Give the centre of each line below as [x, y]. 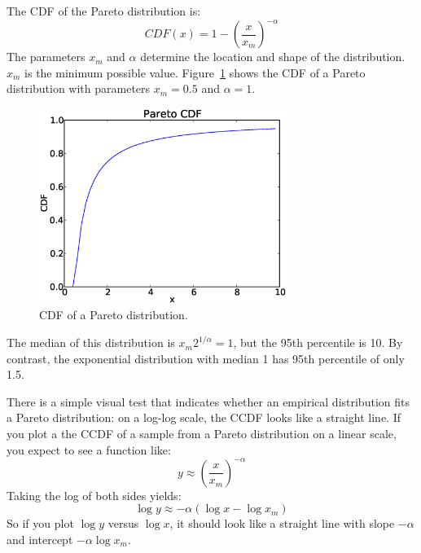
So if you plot [40, 523]
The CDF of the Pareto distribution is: [104, 11]
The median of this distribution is [91, 342]
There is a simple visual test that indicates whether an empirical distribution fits [208, 401]
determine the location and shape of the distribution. [273, 57]
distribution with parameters [79, 88]
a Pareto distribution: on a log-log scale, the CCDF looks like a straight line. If [204, 417]
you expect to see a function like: [89, 449]
